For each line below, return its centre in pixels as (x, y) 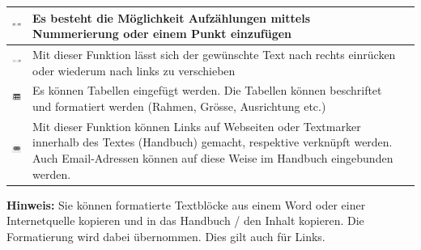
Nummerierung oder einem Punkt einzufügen (162, 34)
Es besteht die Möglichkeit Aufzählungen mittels (172, 17)
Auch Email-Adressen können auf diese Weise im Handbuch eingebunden (213, 158)
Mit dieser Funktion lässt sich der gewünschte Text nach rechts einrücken (214, 54)
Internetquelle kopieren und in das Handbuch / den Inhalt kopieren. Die (185, 220)
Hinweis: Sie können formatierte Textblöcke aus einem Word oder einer (186, 204)
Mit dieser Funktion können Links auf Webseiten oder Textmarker (197, 126)
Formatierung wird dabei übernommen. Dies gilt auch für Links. (166, 236)
